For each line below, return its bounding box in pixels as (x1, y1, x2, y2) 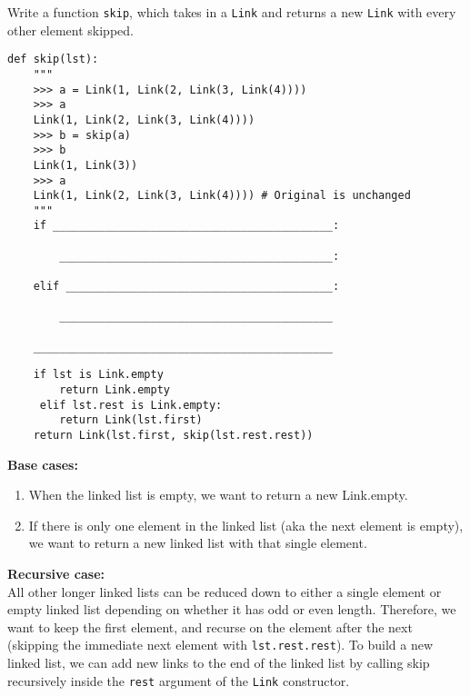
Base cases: (7, 454, 78, 473)
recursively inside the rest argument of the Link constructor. (7, 671, 350, 690)
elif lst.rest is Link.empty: (39, 398, 223, 412)
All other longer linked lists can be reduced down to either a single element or (7, 582, 442, 601)
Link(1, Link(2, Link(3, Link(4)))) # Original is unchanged (33, 189, 411, 203)
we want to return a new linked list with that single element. (28, 533, 367, 552)
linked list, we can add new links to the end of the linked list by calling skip (7, 653, 430, 672)
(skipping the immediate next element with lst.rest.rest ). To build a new (7, 635, 434, 654)
